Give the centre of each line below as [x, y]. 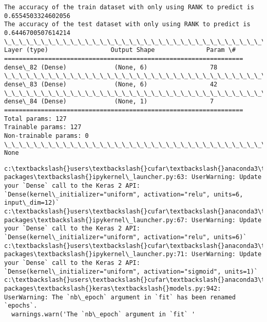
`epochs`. [21, 306]
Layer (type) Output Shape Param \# [120, 50]
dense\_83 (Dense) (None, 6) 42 [111, 84]
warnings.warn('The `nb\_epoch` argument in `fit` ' [103, 314]
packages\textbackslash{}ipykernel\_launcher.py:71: [96, 254]
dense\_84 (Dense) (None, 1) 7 [109, 102]
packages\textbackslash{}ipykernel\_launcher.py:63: [96, 177]
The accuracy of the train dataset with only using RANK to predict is [129, 7]
